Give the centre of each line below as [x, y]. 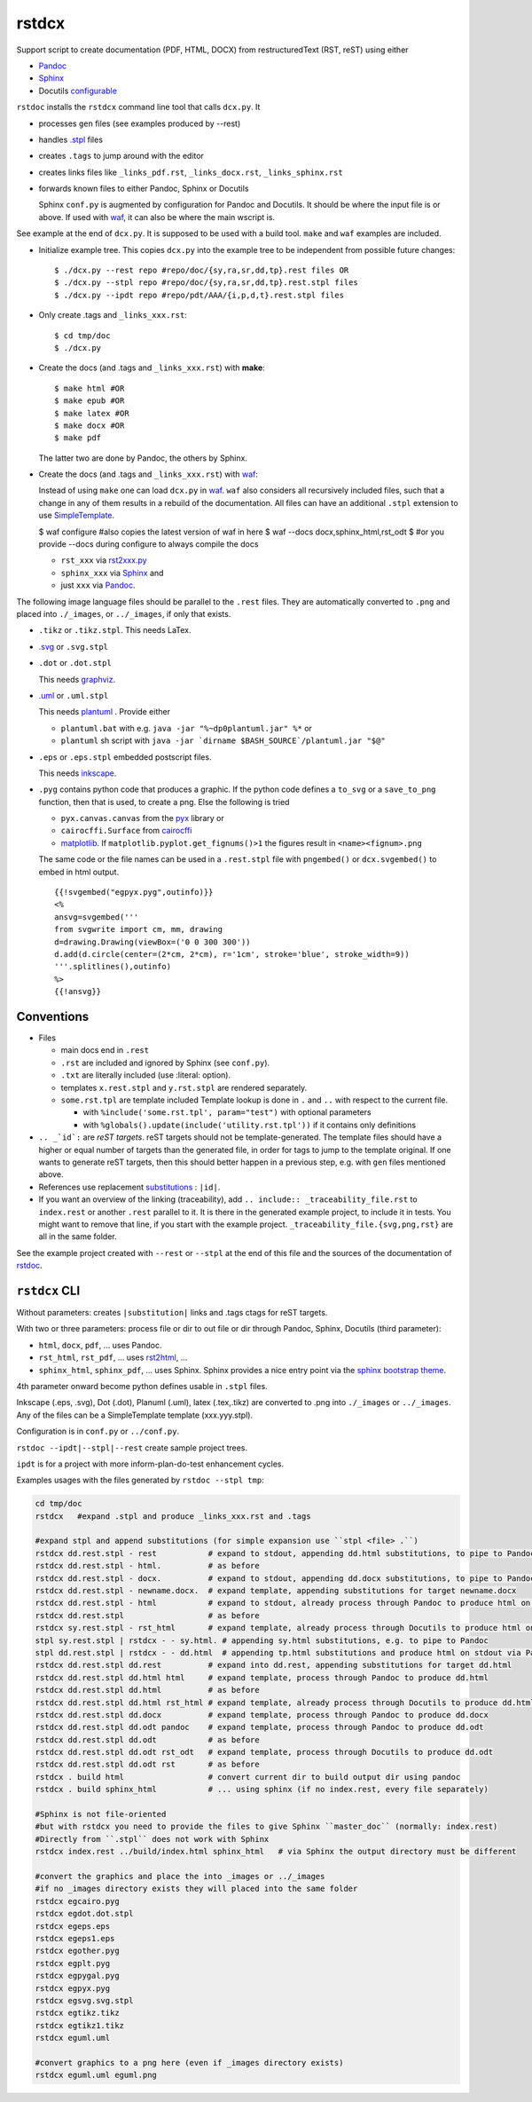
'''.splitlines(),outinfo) [113, 967]
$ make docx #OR [90, 425]
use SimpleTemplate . [77, 516]
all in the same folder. [78, 1237]
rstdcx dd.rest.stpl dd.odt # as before [148, 1739]
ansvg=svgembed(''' [97, 917]
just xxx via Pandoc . [98, 585]
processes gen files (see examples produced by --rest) [140, 123]
